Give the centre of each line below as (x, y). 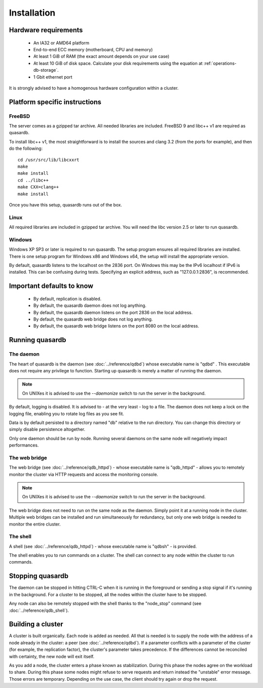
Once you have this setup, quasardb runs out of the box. (66, 204)
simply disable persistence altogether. (47, 429)
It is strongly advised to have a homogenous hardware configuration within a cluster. (94, 88)
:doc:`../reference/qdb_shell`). (39, 610)
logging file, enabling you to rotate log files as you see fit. (66, 414)
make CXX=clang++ (38, 187)
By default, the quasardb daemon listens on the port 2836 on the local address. (113, 312)
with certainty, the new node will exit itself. (52, 656)
